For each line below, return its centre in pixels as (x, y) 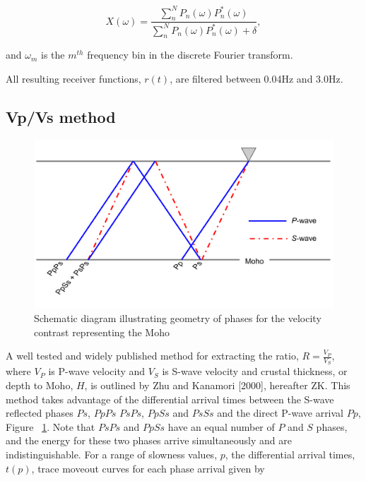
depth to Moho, (40, 385)
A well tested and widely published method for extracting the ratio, (152, 356)
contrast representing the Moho (102, 332)
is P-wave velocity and (97, 371)
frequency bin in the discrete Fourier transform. (190, 55)
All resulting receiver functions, (73, 79)
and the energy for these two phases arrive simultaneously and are (149, 440)
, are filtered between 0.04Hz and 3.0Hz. (256, 79)
